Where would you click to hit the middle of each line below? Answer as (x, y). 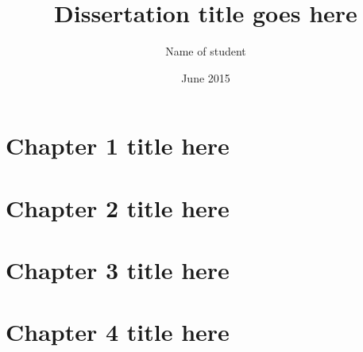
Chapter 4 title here (118, 332)
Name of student (206, 51)
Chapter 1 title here (118, 145)
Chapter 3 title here (118, 270)
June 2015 (206, 77)
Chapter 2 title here (118, 207)
